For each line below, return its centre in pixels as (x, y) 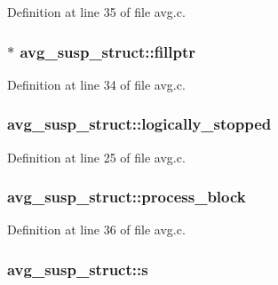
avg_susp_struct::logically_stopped (139, 124)
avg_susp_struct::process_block (127, 197)
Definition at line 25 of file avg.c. (96, 157)
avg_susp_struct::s (78, 269)
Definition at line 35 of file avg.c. (96, 12)
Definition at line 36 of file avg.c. (96, 230)
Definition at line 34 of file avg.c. (96, 84)
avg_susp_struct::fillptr (108, 51)
